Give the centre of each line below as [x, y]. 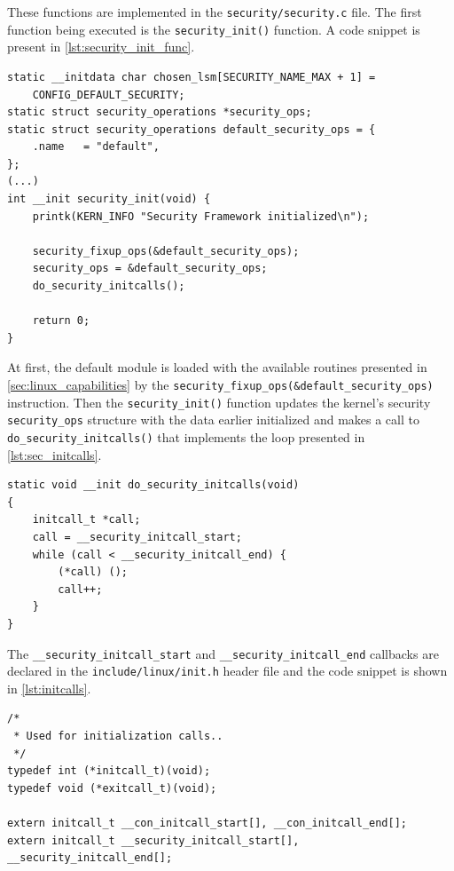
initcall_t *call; [86, 520]
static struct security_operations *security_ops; [160, 112]
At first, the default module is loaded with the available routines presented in [217, 367]
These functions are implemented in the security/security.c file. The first [215, 12]
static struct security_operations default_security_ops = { [192, 129]
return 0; [61, 321]
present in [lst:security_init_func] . [101, 47]
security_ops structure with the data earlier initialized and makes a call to [213, 420]
